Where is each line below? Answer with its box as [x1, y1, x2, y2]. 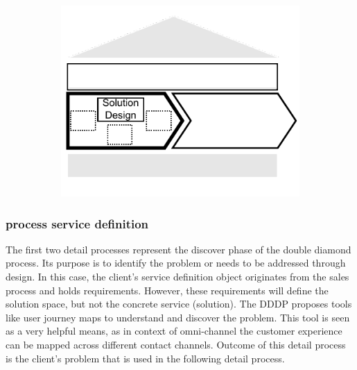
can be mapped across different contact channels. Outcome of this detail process [6, 337, 346, 351]
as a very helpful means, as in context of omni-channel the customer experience [6, 323, 342, 338]
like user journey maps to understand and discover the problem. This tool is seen [6, 310, 350, 324]
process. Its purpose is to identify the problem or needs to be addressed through [6, 255, 346, 270]
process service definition [6, 215, 149, 232]
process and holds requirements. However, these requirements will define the [6, 283, 329, 297]
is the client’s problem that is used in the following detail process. [6, 351, 285, 365]
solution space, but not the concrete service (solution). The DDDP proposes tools [6, 296, 352, 311]
